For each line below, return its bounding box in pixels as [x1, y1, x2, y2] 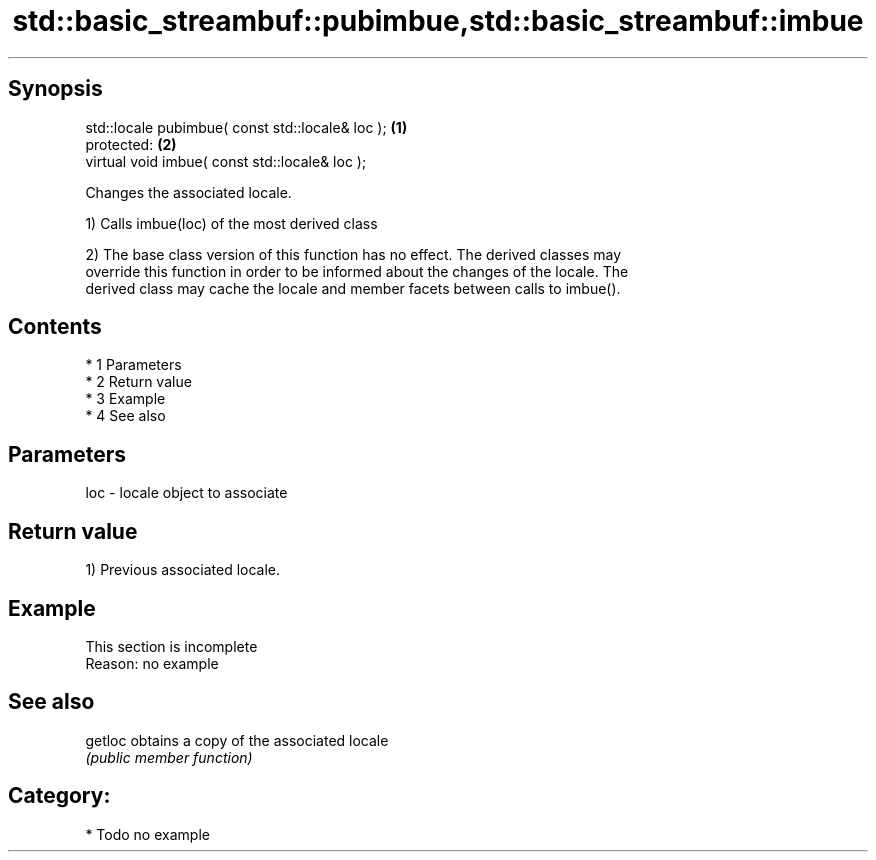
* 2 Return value [85, 373, 192, 391]
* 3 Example [85, 390, 166, 408]
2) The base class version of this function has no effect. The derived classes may [85, 245, 622, 263]
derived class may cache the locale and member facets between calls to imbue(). [85, 279, 621, 297]
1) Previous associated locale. [85, 561, 281, 579]
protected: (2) [85, 135, 177, 153]
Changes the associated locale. [85, 183, 292, 201]
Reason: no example [85, 654, 219, 672]
